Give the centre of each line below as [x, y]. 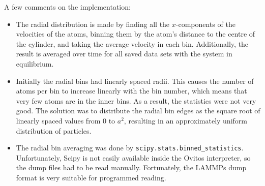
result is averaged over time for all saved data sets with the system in [124, 54]
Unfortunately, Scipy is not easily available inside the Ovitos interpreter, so [133, 157]
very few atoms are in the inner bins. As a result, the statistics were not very [136, 100]
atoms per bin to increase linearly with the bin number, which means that [131, 91]
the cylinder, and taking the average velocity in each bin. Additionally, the [132, 43]
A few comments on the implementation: [67, 7]
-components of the [205, 24]
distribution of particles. [54, 130]
